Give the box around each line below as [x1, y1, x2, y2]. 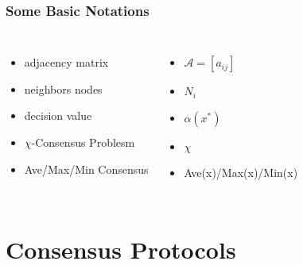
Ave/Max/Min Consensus [24, 160, 149, 177]
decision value [24, 107, 92, 124]
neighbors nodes [24, 80, 103, 97]
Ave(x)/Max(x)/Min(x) [184, 164, 298, 181]
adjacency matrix [24, 54, 109, 71]
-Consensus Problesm [31, 134, 135, 150]
